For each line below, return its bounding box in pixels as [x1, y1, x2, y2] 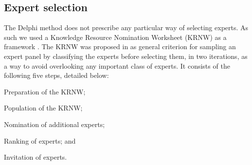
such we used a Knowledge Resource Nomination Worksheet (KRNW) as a [4, 32, 227, 42]
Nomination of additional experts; [4, 119, 105, 129]
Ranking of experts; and [4, 135, 76, 146]
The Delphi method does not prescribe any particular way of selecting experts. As [4, 22, 249, 33]
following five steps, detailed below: [4, 70, 109, 80]
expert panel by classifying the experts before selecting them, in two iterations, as [4, 51, 248, 61]
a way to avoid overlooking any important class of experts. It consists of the [4, 60, 230, 71]
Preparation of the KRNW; [4, 86, 86, 96]
